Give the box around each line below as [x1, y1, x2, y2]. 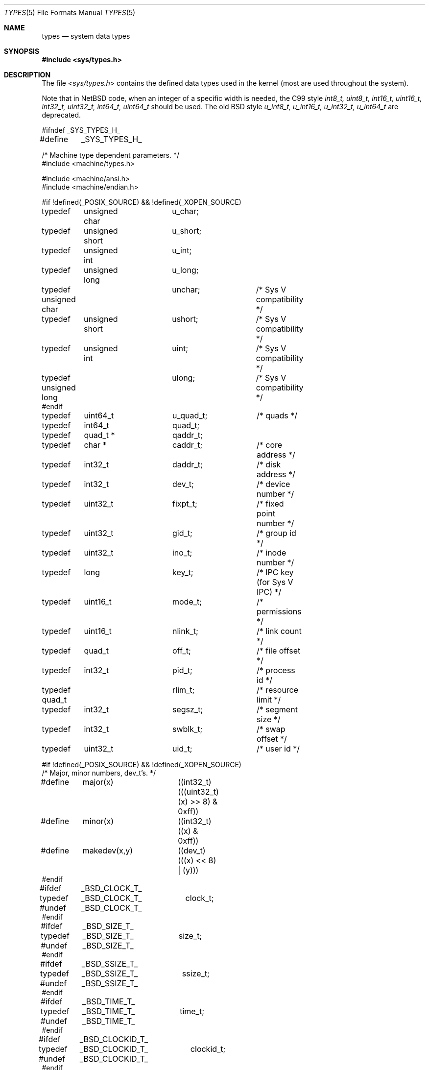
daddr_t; [172, 460, 203, 469]
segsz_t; [172, 705, 203, 714]
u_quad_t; [172, 411, 208, 420]
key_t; [172, 567, 193, 577]
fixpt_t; [172, 499, 197, 509]
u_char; [172, 206, 199, 216]
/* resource [256, 685, 299, 695]
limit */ [256, 695, 281, 705]
